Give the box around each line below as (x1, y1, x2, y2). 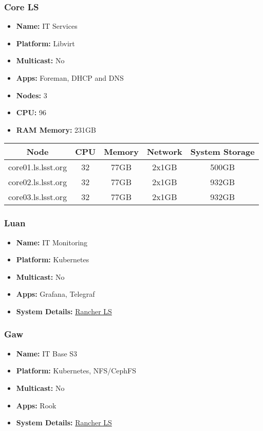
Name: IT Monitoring (16, 237, 88, 247)
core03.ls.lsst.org (8, 191, 67, 203)
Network (146, 146, 182, 158)
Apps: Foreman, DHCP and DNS (16, 73, 124, 83)
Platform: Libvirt (16, 38, 75, 48)
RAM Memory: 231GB (16, 124, 97, 135)
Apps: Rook (16, 400, 57, 410)
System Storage (190, 146, 255, 158)
